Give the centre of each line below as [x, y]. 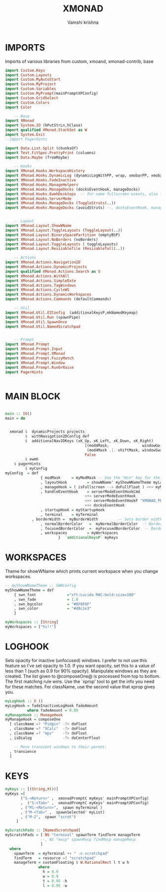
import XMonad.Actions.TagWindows [41, 285]
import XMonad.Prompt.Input [34, 349]
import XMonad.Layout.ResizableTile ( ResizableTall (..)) [65, 249]
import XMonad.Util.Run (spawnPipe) [43, 317]
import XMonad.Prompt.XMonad [35, 354]
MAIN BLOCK [33, 396]
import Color [19, 107]
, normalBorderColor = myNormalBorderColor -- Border [101, 524]
